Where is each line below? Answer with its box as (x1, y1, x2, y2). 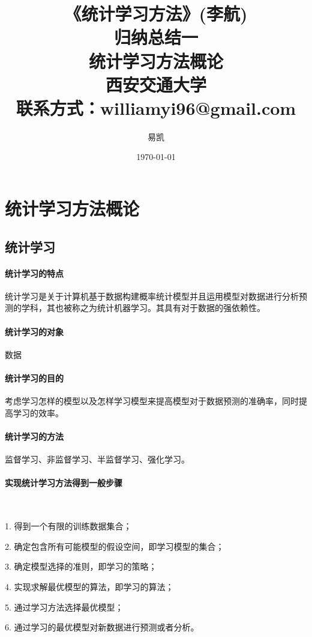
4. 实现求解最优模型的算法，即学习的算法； (5, 580, 174, 592)
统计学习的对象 (5, 325, 64, 337)
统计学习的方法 (5, 429, 64, 442)
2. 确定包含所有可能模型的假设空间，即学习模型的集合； (5, 540, 224, 552)
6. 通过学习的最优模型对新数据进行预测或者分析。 (5, 621, 199, 633)
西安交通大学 (105, 72, 206, 96)
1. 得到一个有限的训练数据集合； (5, 520, 132, 532)
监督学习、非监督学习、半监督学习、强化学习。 (5, 453, 190, 466)
